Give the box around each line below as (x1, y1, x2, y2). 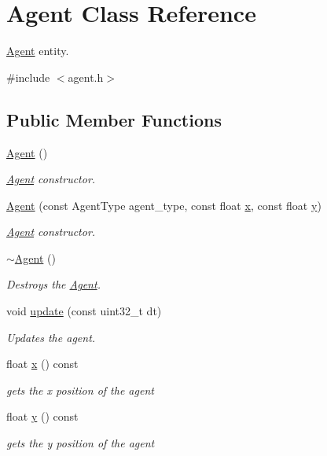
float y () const (6, 408, 79, 425)
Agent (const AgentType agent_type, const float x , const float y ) (6, 197, 321, 213)
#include (6, 68, 50, 85)
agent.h (68, 68, 104, 85)
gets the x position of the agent (6, 381, 154, 398)
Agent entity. (6, 42, 69, 59)
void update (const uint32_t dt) (6, 303, 162, 319)
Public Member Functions (6, 107, 222, 131)
